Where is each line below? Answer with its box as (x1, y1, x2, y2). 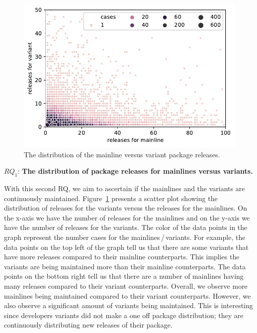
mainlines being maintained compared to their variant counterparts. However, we (4, 290, 251, 301)
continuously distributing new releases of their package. (4, 320, 172, 330)
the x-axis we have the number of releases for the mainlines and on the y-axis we (4, 212, 250, 222)
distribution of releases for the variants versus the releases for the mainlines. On (4, 203, 248, 213)
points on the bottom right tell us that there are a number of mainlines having (4, 271, 244, 281)
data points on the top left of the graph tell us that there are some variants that (4, 241, 249, 252)
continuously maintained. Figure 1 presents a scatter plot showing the (4, 193, 218, 203)
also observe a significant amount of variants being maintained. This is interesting (4, 300, 253, 311)
